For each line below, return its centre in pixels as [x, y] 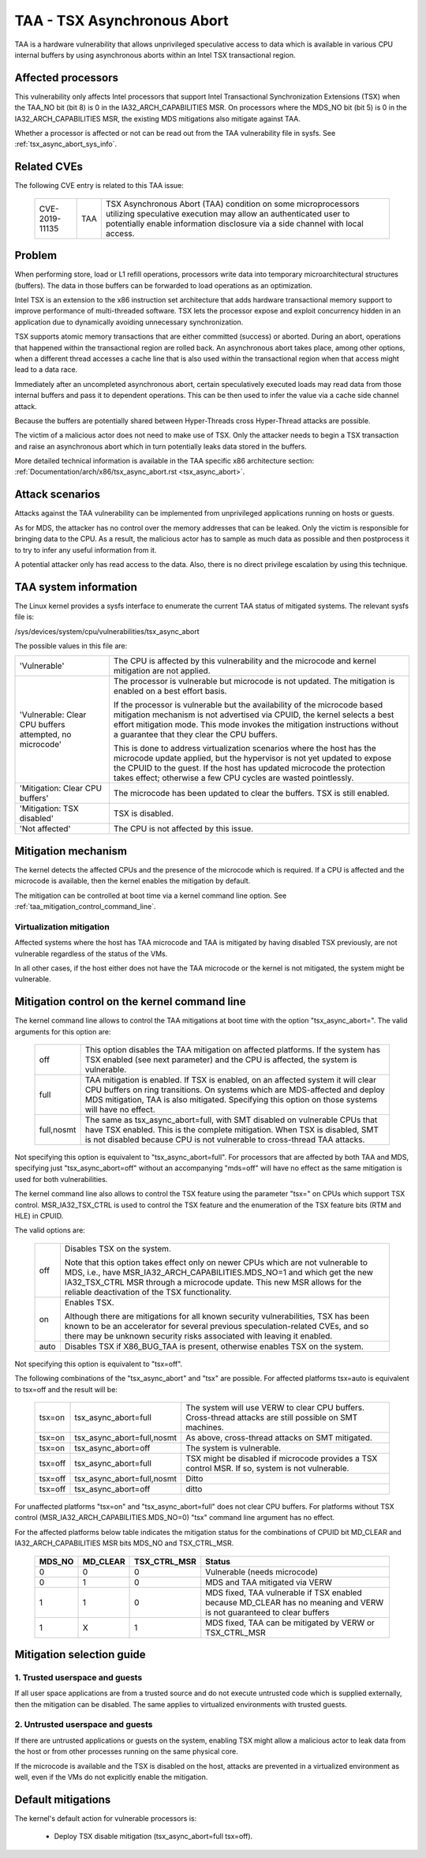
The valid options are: [50, 1230]
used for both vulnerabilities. [61, 1179]
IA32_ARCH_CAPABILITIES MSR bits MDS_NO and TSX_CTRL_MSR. [124, 1543]
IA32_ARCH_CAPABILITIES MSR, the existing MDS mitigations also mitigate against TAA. [158, 118]
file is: [24, 617]
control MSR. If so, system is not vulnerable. [267, 1468]
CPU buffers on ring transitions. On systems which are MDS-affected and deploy [235, 1090]
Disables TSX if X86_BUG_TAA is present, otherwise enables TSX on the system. [214, 1346]
